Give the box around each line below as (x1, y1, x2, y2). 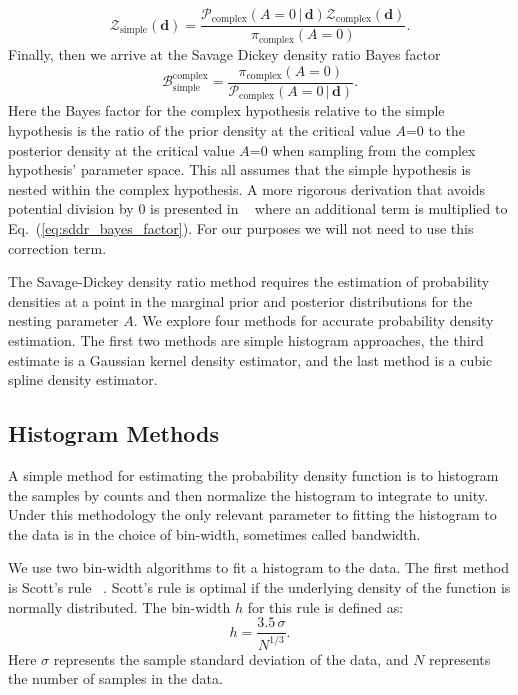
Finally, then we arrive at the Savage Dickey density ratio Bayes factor (8, 43, 441, 64)
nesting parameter (8, 310, 119, 331)
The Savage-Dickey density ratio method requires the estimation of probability (8, 271, 490, 292)
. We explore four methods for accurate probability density (133, 310, 494, 331)
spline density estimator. (8, 369, 158, 390)
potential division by (8, 198, 134, 219)
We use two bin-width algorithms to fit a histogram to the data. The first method (8, 557, 509, 578)
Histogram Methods (8, 418, 220, 449)
